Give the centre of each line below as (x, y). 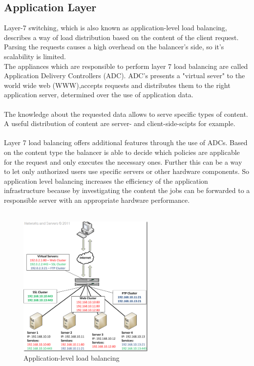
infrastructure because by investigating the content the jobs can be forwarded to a (127, 190)
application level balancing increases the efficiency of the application (106, 181)
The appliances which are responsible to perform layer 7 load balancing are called (126, 66)
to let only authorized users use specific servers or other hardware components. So (127, 171)
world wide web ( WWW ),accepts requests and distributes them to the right (117, 85)
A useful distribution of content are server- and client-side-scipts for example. (120, 123)
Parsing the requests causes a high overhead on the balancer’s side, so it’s (114, 47)
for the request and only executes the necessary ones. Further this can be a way (123, 161)
